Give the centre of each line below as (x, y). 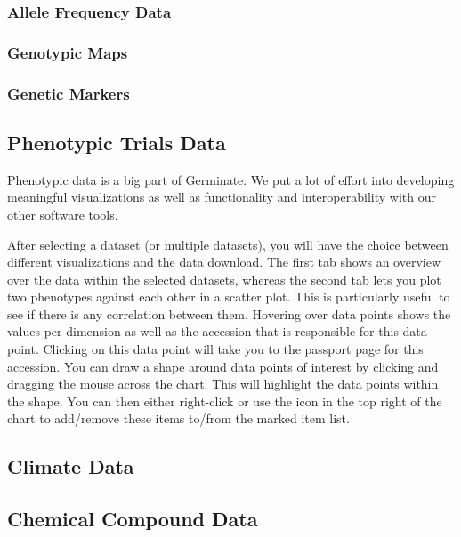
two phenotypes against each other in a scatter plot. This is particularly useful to (229, 297)
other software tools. (63, 214)
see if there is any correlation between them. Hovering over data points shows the (229, 313)
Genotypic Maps (68, 52)
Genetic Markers (69, 93)
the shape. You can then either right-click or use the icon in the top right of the (225, 401)
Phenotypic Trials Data (117, 142)
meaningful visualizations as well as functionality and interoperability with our (222, 197)
